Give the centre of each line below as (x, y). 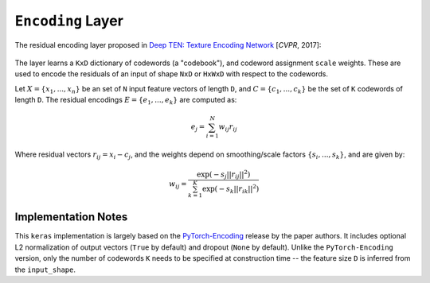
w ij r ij (228, 128)
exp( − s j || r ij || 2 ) (223, 174)
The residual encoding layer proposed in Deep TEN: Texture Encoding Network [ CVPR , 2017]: (168, 45)
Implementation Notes (71, 217)
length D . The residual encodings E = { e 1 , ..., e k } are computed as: (126, 101)
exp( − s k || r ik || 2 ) (231, 189)
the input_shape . (45, 269)
